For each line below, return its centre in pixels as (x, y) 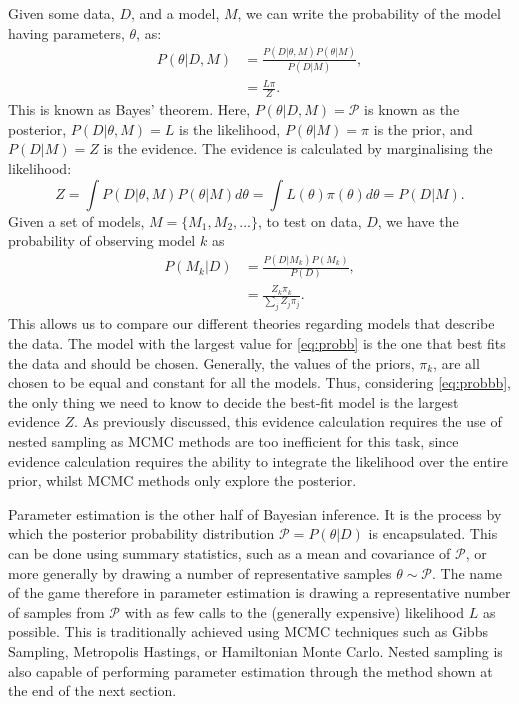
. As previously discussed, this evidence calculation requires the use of (287, 421)
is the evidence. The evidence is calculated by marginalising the (298, 148)
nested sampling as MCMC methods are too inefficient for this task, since (233, 441)
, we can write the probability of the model (369, 13)
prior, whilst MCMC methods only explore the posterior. (182, 480)
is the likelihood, (230, 128)
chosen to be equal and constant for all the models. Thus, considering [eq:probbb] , (260, 382)
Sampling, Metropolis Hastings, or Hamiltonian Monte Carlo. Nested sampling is (255, 650)
